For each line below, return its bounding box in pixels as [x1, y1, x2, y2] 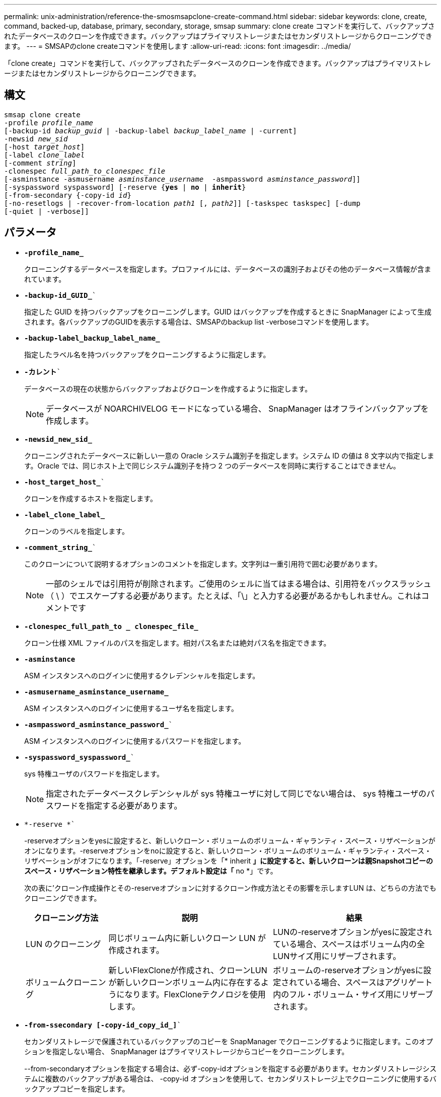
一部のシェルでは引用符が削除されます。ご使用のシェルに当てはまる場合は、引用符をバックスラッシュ [46, 578, 431, 589]
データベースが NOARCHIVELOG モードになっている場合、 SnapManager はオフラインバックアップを [46, 403, 429, 414]
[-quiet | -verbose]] [4, 207, 89, 215]
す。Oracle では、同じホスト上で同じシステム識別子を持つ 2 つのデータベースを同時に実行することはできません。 [24, 461, 400, 470]
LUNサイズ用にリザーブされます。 [273, 951, 401, 961]
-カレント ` [24, 367, 61, 376]
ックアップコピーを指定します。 [24, 1084, 129, 1093]
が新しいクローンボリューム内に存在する [108, 977, 261, 987]
